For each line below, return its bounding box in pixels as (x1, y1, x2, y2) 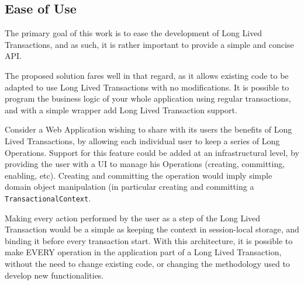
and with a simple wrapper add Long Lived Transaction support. (5, 103, 237, 116)
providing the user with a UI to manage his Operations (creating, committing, (5, 158, 285, 170)
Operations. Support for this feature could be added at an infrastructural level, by (5, 146, 299, 158)
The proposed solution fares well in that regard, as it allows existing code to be (5, 69, 289, 81)
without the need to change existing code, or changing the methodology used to (5, 257, 290, 269)
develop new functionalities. (5, 269, 104, 281)
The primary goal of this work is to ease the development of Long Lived (5, 27, 262, 39)
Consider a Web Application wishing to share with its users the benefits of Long (5, 123, 292, 135)
